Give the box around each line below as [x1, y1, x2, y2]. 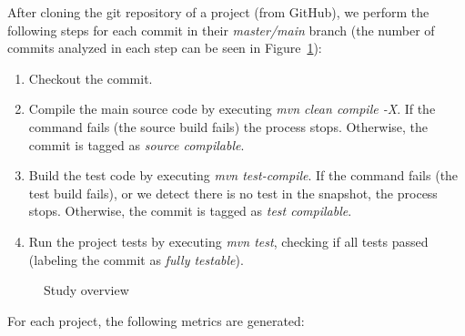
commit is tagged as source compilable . [28, 135, 245, 154]
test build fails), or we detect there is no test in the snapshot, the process [28, 183, 438, 202]
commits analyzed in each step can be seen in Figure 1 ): [7, 38, 322, 57]
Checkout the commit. [28, 68, 153, 87]
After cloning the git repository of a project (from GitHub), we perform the [7, 3, 430, 21]
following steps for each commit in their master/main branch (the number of [7, 20, 435, 39]
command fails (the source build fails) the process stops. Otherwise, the [28, 117, 429, 136]
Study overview [44, 280, 129, 300]
